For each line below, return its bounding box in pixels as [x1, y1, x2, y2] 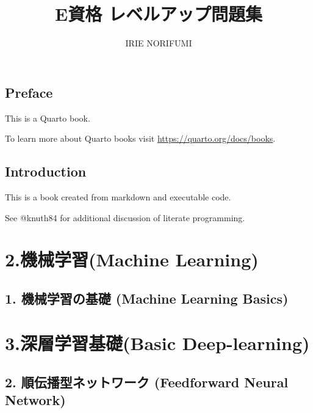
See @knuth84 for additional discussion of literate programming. [5, 211, 245, 224]
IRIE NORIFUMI [125, 37, 192, 49]
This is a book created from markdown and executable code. [5, 190, 231, 203]
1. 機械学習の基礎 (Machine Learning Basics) [5, 288, 289, 307]
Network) [5, 390, 66, 409]
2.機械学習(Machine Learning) [5, 247, 259, 272]
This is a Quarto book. [5, 111, 90, 124]
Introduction [5, 162, 87, 181]
